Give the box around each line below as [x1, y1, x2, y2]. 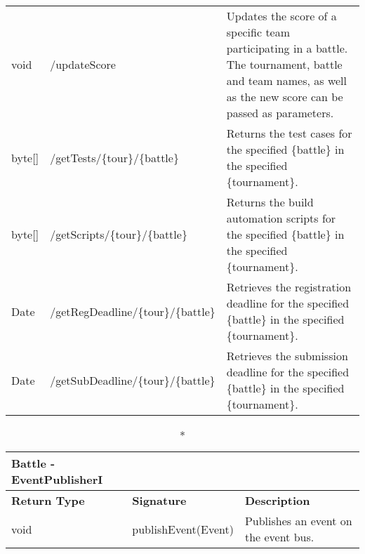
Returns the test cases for [226, 125, 352, 141]
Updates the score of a [226, 8, 337, 24]
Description [244, 492, 310, 508]
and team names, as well [226, 72, 347, 88]
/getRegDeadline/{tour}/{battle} [50, 303, 215, 319]
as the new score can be [226, 88, 343, 105]
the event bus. [244, 529, 314, 545]
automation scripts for [226, 210, 336, 226]
